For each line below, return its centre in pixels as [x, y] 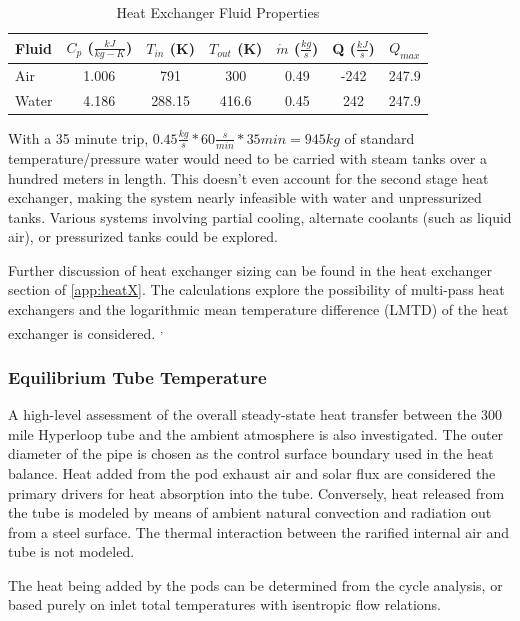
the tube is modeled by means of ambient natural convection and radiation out [250, 512]
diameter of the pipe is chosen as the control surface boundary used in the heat [251, 453]
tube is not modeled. [71, 551]
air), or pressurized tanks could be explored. [143, 236]
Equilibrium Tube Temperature [137, 376]
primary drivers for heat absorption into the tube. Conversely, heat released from [256, 492]
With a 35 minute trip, [78, 137]
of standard [379, 137]
